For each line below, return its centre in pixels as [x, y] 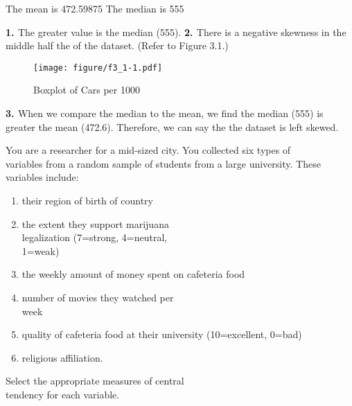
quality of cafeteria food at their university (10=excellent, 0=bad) [162, 334]
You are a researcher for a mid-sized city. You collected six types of [148, 150]
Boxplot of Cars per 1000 [87, 90]
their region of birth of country [87, 200]
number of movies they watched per [98, 297]
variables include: [42, 177]
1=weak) [41, 250]
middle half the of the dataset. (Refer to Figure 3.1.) [117, 45]
